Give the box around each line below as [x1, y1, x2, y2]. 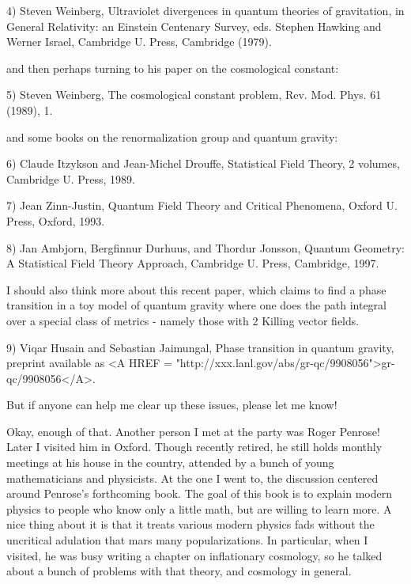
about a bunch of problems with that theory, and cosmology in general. [6, 563, 352, 579]
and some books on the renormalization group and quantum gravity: [6, 128, 338, 145]
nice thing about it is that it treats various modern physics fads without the [6, 516, 375, 533]
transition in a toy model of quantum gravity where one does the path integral [6, 297, 386, 313]
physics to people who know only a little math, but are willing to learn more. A [6, 500, 392, 517]
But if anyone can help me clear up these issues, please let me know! [6, 396, 337, 413]
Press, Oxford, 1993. [6, 212, 105, 229]
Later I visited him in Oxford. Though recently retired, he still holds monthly [6, 438, 383, 455]
